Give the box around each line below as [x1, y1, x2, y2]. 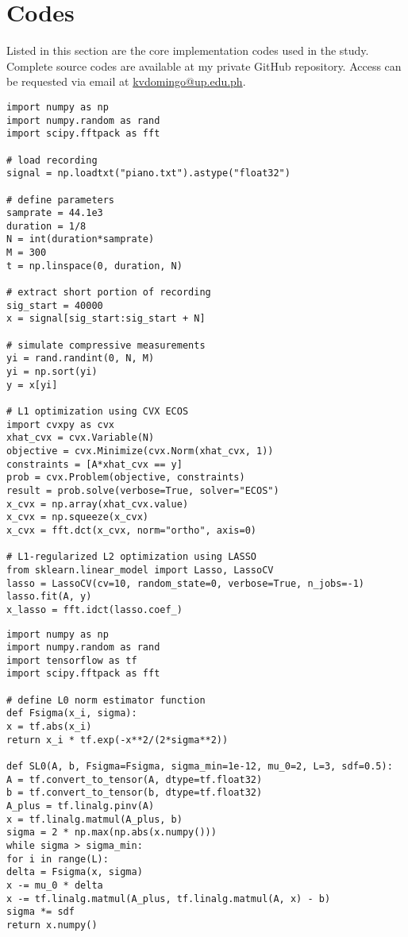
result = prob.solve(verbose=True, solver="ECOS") [6, 484, 279, 496]
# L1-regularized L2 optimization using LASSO [6, 551, 256, 563]
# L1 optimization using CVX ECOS [6, 406, 189, 417]
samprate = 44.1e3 [6, 207, 103, 219]
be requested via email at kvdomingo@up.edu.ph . [6, 73, 246, 90]
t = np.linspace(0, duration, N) [6, 260, 183, 272]
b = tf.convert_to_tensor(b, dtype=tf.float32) [6, 787, 263, 799]
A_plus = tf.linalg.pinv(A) [6, 800, 155, 812]
